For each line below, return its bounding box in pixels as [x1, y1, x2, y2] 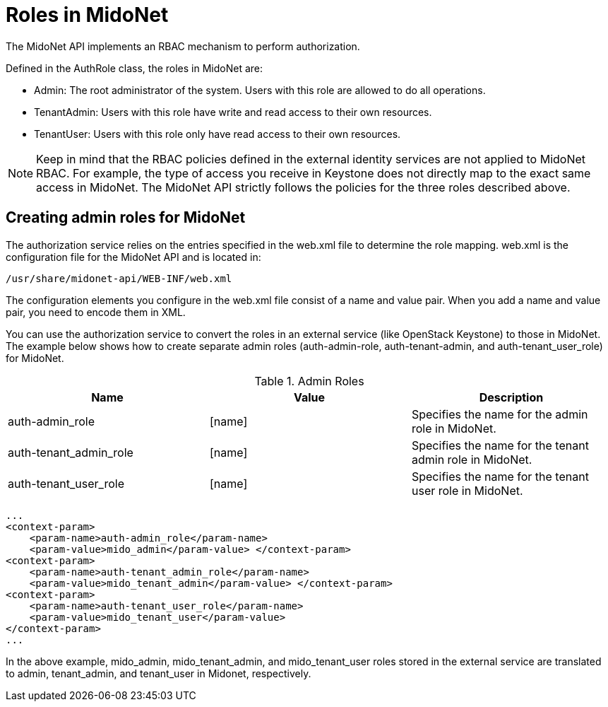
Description [479, 390, 544, 404]
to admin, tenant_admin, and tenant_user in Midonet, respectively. [6, 667, 311, 679]
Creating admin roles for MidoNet [6, 209, 246, 227]
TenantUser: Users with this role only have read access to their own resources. [34, 127, 401, 140]
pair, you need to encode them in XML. [6, 305, 186, 318]
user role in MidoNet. [411, 483, 523, 498]
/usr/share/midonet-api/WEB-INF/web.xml [6, 272, 232, 284]
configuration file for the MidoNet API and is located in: [6, 250, 261, 263]
